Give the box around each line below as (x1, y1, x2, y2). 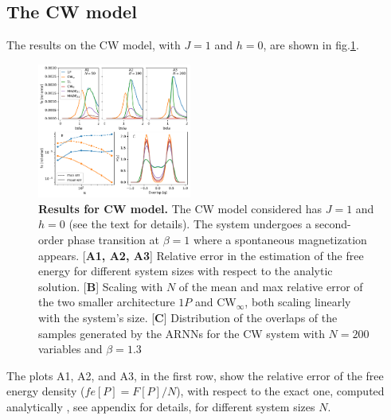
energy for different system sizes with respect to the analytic (38, 262, 333, 279)
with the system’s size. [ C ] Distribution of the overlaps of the (38, 309, 338, 325)
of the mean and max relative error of (178, 278, 363, 294)
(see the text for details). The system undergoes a (68, 216, 311, 232)
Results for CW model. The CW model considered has (38, 200, 323, 216)
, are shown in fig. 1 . (263, 37, 359, 53)
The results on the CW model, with (6, 37, 181, 53)
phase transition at (67, 231, 159, 247)
